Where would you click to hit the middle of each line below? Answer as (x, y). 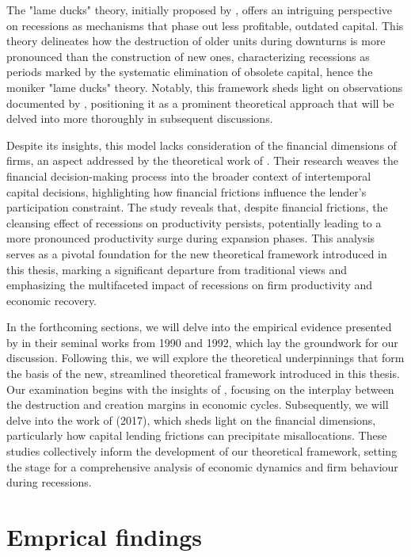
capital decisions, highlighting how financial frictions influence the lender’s (186, 191)
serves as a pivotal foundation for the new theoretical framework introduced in (197, 253)
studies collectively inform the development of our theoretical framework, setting (202, 451)
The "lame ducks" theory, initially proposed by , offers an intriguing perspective (200, 10)
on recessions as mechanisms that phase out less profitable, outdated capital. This (205, 25)
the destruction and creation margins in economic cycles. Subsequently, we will (198, 404)
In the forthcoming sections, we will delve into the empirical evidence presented (199, 327)
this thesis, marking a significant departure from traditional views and (177, 269)
